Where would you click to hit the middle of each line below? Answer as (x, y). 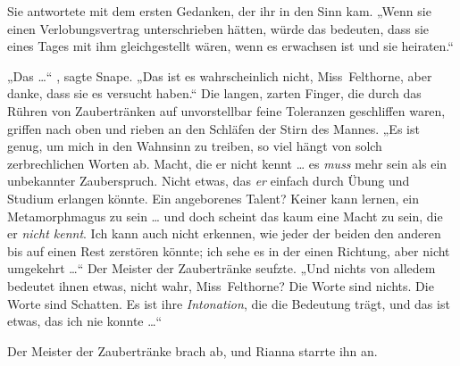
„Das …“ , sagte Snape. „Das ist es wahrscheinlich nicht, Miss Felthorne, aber (220, 75)
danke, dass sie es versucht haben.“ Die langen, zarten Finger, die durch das (214, 93)
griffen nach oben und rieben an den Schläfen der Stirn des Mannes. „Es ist (213, 128)
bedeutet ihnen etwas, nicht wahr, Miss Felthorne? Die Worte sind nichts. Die (221, 285)
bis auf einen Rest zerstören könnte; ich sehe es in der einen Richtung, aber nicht (229, 250)
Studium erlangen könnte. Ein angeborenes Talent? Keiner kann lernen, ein (213, 198)
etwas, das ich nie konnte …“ (85, 321)
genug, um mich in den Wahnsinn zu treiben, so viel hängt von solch (195, 146)
